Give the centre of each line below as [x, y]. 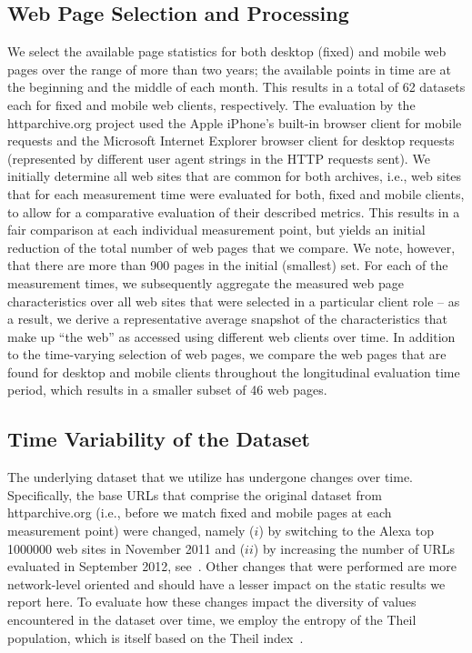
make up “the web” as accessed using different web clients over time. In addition [231, 336]
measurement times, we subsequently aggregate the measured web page [206, 282]
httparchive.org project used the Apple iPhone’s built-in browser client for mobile [235, 122]
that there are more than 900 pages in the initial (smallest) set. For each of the [228, 265]
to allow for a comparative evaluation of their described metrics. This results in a [234, 211]
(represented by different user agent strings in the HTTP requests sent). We [219, 158]
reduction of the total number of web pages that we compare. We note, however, [231, 247]
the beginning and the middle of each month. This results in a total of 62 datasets [236, 87]
